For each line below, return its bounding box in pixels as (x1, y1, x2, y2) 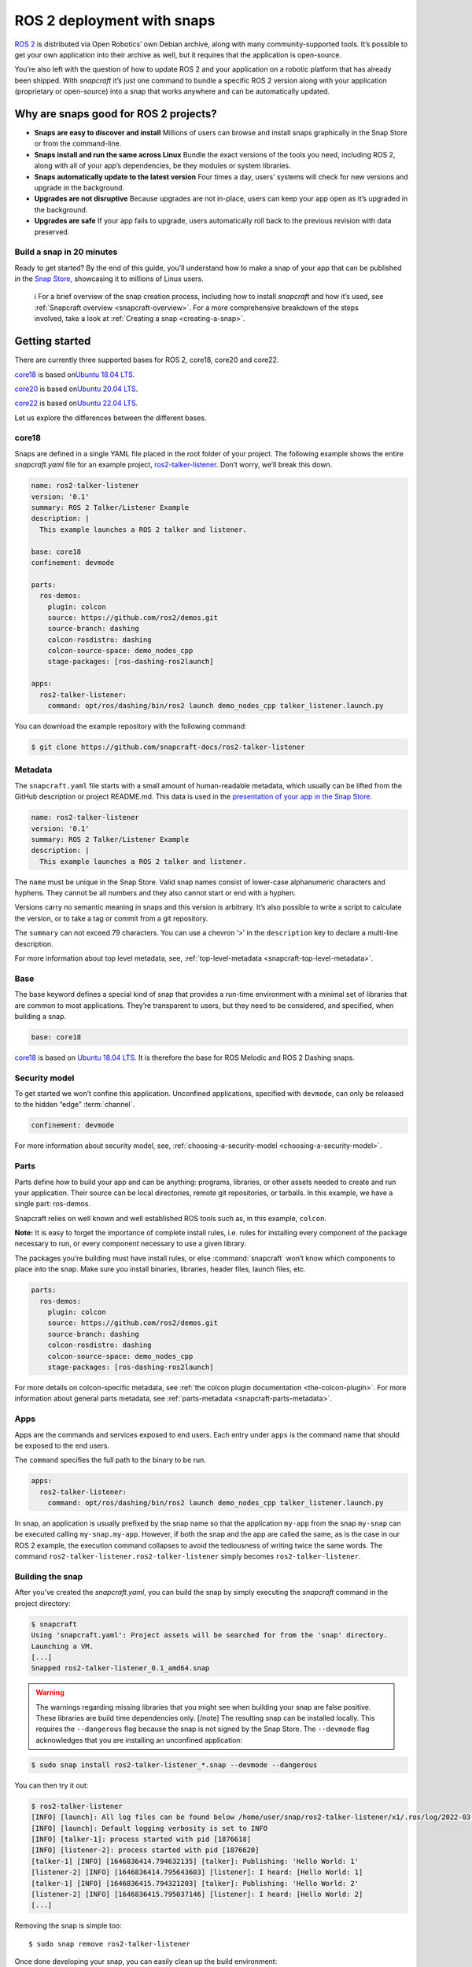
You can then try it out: (14, 1781, 89, 1790)
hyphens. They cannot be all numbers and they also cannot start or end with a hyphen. (14, 888, 297, 898)
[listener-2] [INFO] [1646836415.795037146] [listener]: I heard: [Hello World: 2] (31, 1889, 363, 1899)
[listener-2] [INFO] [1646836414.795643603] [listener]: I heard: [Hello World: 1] (31, 1868, 363, 1877)
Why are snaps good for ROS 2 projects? (14, 107, 218, 120)
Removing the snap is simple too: (14, 1921, 122, 1931)
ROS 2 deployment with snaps (14, 12, 216, 29)
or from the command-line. (34, 138, 122, 149)
